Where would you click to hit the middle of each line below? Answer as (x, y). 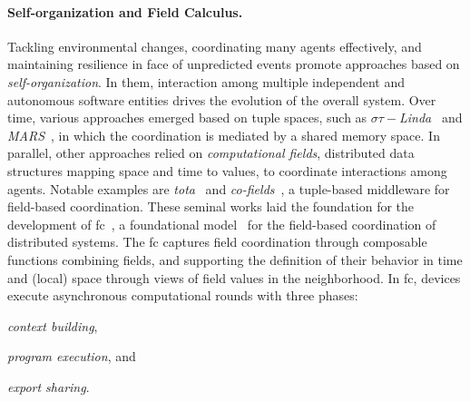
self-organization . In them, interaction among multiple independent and (206, 81)
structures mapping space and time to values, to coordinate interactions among (227, 170)
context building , (53, 325)
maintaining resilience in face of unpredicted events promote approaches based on (234, 64)
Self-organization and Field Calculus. (125, 11)
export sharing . (49, 386)
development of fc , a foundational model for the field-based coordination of (222, 224)
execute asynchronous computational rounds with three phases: (183, 295)
